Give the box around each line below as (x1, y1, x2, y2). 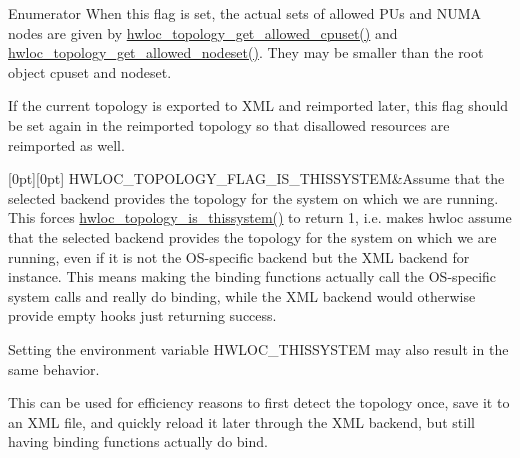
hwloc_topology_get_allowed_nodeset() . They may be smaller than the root (8, 42, 484, 63)
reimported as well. (8, 134, 125, 155)
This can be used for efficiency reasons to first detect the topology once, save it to (8, 392, 510, 413)
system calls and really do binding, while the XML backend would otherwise (8, 285, 476, 306)
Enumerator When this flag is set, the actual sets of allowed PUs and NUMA (8, 3, 482, 23)
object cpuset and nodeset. (8, 61, 172, 82)
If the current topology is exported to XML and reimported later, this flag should (8, 95, 509, 116)
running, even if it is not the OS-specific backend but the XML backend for (8, 246, 470, 267)
